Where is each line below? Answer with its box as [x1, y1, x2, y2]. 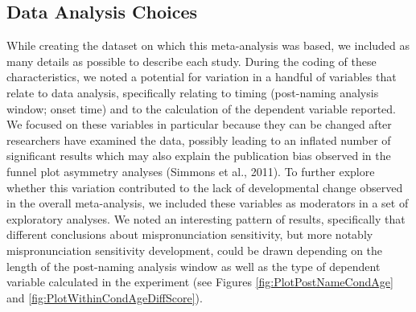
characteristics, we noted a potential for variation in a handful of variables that [6, 68, 397, 85]
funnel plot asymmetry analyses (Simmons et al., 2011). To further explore [6, 162, 375, 179]
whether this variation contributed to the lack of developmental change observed [6, 179, 403, 195]
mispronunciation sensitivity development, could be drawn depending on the [6, 241, 383, 258]
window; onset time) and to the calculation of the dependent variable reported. [6, 100, 396, 117]
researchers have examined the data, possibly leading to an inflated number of [6, 131, 391, 148]
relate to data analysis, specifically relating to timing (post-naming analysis [6, 84, 379, 101]
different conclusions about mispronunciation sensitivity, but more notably [6, 226, 373, 243]
